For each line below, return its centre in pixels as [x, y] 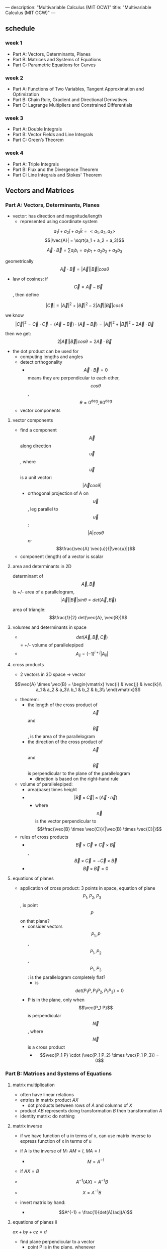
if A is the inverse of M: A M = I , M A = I [60, 1151]
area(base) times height [52, 790]
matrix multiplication [33, 1085]
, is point [29, 906]
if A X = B [29, 1171]
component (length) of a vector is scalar [62, 556]
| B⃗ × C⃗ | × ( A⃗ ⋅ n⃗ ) [96, 798]
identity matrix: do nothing [47, 1116]
